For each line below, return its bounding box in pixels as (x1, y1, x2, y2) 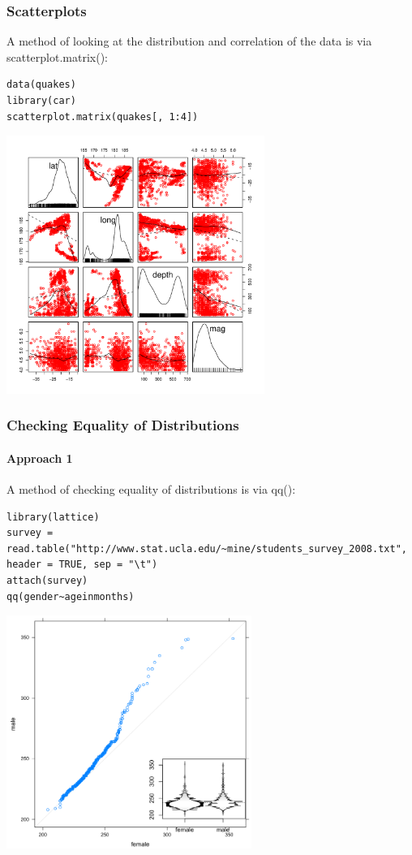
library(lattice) (6, 511, 100, 523)
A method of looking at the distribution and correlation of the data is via (6, 32, 372, 50)
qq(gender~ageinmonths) (6, 590, 135, 602)
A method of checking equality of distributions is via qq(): (6, 480, 296, 497)
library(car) (6, 95, 76, 106)
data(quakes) (6, 79, 76, 91)
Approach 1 (6, 449, 73, 466)
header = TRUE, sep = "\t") (6, 559, 158, 571)
